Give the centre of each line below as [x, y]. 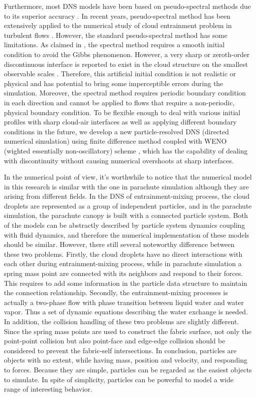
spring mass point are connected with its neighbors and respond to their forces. [124, 273]
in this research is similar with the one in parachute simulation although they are [127, 186]
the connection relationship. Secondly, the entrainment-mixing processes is [116, 292]
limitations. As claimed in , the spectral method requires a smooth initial [114, 45]
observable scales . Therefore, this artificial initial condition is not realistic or [120, 74]
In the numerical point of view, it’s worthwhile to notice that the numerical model [128, 177]
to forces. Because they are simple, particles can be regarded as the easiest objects [128, 369]
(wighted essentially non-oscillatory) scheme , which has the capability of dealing [126, 150]
